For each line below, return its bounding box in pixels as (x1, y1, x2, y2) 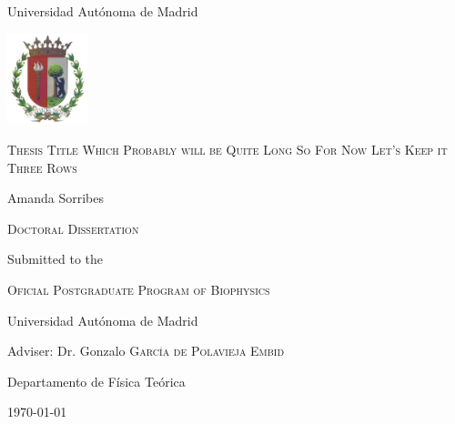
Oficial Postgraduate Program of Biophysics (7, 280, 270, 299)
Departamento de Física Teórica (7, 371, 186, 390)
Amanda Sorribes (7, 188, 104, 207)
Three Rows (7, 157, 77, 177)
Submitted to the (7, 249, 104, 268)
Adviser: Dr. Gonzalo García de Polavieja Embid (7, 341, 285, 360)
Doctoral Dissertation (7, 218, 139, 237)
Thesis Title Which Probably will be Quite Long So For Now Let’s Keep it (7, 140, 448, 159)
